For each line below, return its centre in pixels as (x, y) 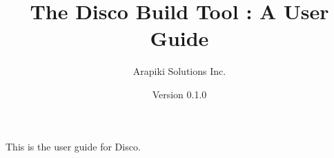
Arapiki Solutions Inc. (179, 71)
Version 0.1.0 (179, 94)
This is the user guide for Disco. (73, 146)
